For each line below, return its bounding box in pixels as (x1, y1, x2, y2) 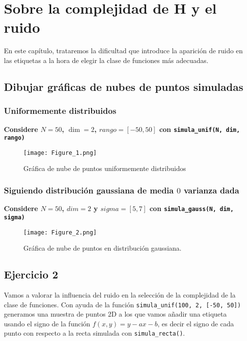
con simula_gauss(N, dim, (149, 203, 234, 213)
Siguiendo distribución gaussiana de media (4, 184, 174, 196)
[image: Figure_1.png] (23, 149, 97, 156)
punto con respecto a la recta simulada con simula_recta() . (4, 328, 185, 338)
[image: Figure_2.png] (23, 229, 97, 236)
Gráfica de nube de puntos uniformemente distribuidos (23, 163, 186, 173)
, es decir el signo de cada (157, 318, 234, 328)
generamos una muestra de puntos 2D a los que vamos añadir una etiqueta (4, 309, 227, 319)
